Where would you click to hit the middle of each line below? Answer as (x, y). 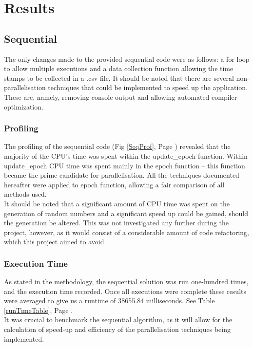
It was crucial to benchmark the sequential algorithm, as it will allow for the (118, 320)
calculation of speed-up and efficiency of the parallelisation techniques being (117, 329)
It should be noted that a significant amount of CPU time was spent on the (117, 203)
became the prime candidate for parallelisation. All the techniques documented (122, 175)
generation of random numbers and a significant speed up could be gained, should (126, 213)
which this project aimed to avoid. (55, 242)
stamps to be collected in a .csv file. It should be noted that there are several (119, 78)
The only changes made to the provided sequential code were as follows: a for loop (127, 59)
